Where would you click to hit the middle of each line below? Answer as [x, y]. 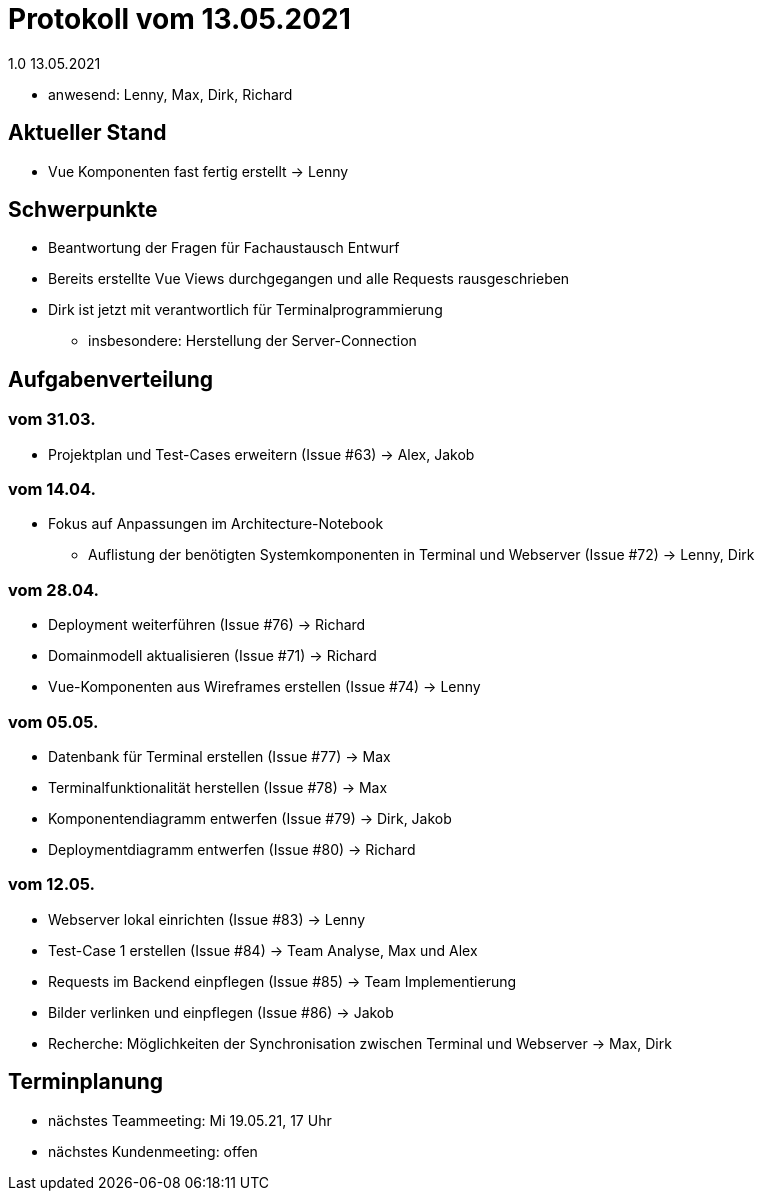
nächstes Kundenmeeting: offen [153, 1151]
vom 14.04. [52, 489]
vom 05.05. [53, 721]
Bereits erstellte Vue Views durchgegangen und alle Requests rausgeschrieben [309, 279]
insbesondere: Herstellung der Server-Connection [252, 341]
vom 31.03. [52, 419]
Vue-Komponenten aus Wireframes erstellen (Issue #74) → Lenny [264, 687]
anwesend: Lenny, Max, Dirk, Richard [170, 94]
